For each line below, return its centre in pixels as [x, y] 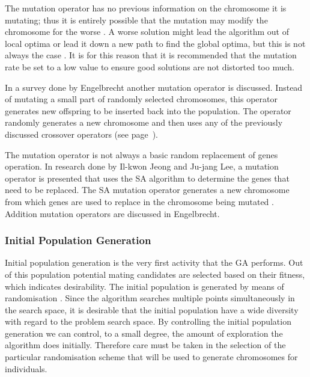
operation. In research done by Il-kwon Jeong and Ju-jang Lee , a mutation [142, 166]
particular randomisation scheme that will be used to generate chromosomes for [151, 357]
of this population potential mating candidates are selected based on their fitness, [155, 274]
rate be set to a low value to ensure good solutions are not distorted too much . [150, 66]
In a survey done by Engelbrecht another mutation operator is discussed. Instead [154, 87]
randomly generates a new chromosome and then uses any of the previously [144, 122]
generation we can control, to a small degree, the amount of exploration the [144, 333]
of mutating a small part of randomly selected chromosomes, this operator [141, 99]
